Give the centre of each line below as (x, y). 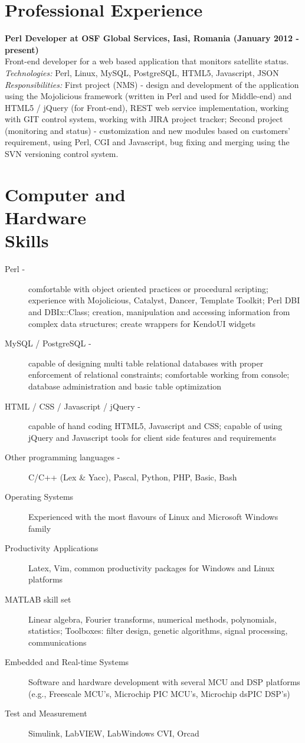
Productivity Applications (52, 548)
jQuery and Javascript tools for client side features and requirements (152, 437)
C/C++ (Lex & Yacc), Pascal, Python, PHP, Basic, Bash (133, 477)
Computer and (65, 194)
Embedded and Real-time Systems (67, 662)
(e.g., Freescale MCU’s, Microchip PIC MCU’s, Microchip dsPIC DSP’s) (159, 693)
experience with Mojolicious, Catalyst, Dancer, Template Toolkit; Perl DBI (164, 300)
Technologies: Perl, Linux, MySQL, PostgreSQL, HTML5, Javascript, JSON (142, 72)
